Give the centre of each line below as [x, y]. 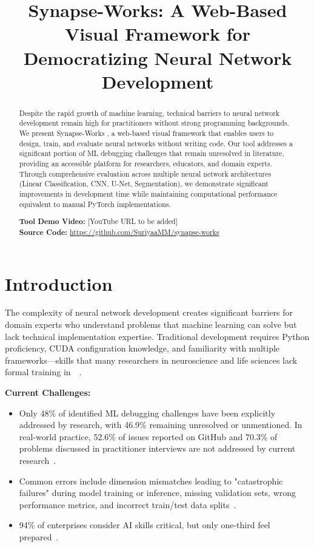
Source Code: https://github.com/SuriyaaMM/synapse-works [119, 232]
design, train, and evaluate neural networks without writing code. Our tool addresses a [156, 143]
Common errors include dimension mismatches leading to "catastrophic [151, 481]
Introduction [59, 283]
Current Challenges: [48, 392]
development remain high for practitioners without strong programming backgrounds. [154, 123]
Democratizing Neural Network [158, 57]
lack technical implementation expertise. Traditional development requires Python [157, 336]
